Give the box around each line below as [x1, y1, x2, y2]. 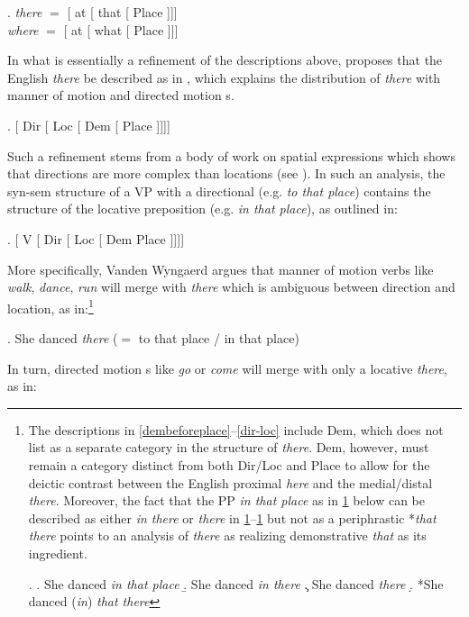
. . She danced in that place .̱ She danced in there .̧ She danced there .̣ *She [28, 574, 444, 593]
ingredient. [28, 543, 87, 562]
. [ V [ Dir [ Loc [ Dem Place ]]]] [7, 229, 185, 248]
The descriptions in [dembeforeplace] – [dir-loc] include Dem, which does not [28, 420, 444, 439]
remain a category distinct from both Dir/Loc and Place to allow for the [28, 455, 430, 474]
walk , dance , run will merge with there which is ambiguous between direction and [7, 277, 455, 296]
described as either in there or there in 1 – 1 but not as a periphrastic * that [28, 508, 437, 527]
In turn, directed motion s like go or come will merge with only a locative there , [7, 358, 447, 377]
